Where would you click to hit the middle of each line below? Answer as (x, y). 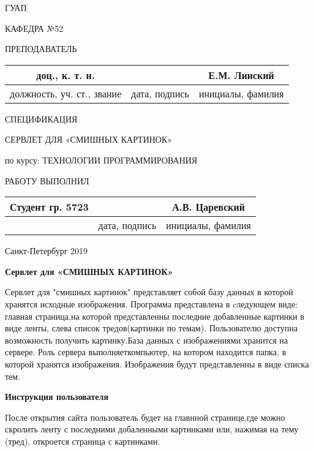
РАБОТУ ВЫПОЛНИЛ (47, 180)
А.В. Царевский (208, 207)
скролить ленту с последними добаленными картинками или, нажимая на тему (152, 429)
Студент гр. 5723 (49, 207)
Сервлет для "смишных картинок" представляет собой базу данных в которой (149, 292)
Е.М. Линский (241, 75)
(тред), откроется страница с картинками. (83, 441)
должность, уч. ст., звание (66, 93)
